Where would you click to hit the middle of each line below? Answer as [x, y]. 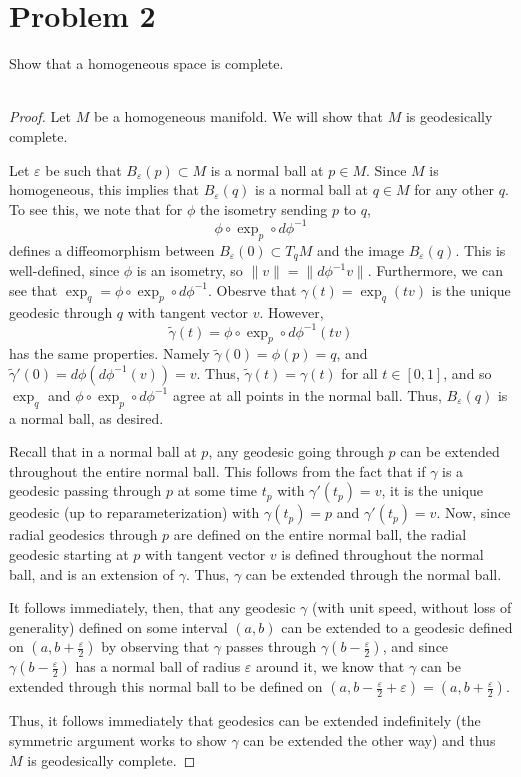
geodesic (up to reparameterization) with [134, 512]
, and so [467, 372]
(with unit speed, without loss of [411, 607]
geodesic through [61, 312]
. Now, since [473, 512]
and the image [360, 249]
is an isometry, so [189, 270]
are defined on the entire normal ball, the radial [320, 534]
